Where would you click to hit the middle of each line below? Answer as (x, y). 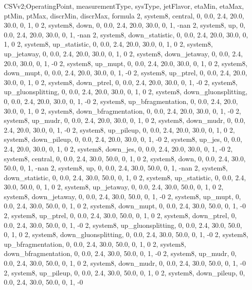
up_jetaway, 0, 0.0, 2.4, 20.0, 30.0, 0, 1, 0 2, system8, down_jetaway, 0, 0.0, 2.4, (123, 53)
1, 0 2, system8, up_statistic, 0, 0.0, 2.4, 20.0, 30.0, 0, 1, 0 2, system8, (108, 44)
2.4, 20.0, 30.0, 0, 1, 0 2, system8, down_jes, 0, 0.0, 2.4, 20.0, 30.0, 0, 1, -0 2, (118, 148)
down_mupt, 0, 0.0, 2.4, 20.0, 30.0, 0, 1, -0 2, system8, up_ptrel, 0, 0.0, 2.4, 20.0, (126, 73)
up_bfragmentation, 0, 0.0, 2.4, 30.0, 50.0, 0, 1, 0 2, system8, (95, 244)
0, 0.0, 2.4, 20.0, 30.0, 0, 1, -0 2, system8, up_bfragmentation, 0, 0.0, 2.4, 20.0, (121, 101)
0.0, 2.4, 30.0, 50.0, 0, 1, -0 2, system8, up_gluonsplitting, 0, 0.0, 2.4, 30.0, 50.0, (123, 225)
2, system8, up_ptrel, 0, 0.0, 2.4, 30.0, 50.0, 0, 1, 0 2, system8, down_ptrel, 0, (120, 215)
